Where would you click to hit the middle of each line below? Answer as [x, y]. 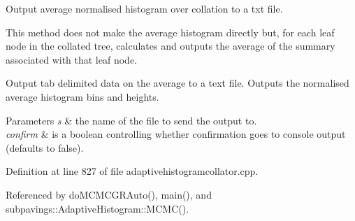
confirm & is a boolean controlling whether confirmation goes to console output [176, 134]
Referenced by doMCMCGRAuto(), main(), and [109, 194]
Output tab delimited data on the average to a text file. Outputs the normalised [177, 83]
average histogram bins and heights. [82, 96]
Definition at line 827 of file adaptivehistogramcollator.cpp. [132, 171]
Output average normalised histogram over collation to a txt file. [144, 8]
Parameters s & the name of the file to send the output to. [131, 120]
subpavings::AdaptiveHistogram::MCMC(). [97, 208]
